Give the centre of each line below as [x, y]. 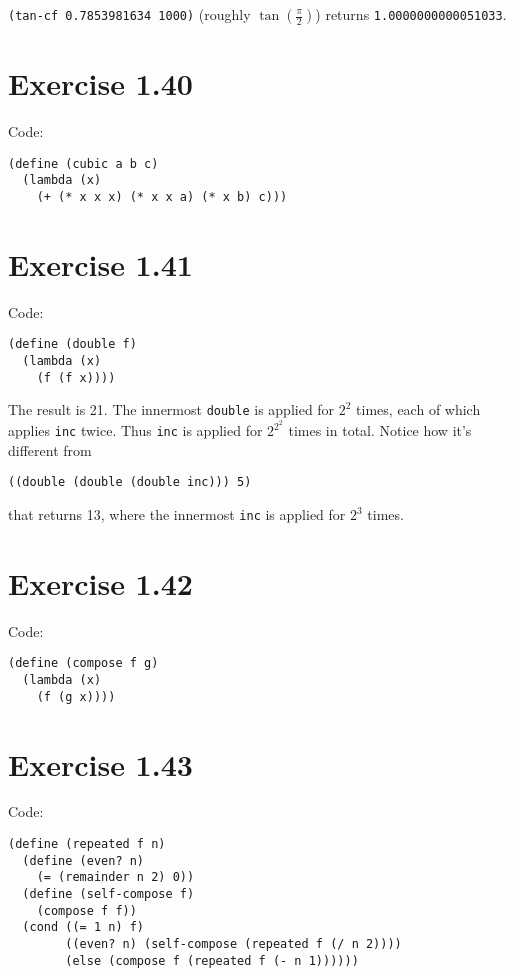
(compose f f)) [86, 910]
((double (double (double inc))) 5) [130, 482]
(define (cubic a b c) [83, 163]
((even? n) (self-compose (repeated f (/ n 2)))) [233, 944]
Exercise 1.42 [100, 582]
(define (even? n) [83, 860]
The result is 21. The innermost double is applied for [171, 409]
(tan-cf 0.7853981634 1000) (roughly [129, 14]
